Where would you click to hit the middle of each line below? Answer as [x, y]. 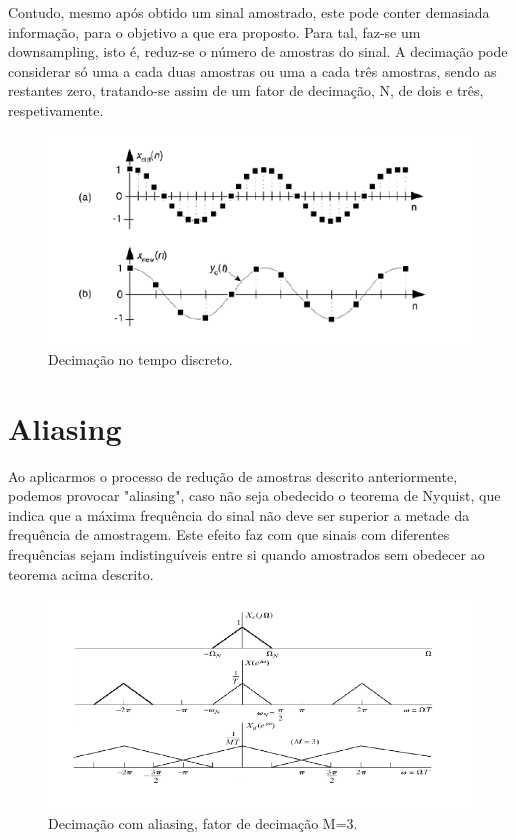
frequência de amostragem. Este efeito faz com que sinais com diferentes [229, 534]
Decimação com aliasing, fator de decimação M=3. [203, 823]
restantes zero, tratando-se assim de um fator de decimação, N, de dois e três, [246, 90]
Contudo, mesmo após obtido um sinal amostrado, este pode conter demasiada [249, 12]
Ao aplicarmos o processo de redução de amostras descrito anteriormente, [233, 475]
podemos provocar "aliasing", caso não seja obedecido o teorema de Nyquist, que [254, 495]
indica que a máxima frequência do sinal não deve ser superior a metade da [239, 514]
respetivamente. [56, 109]
